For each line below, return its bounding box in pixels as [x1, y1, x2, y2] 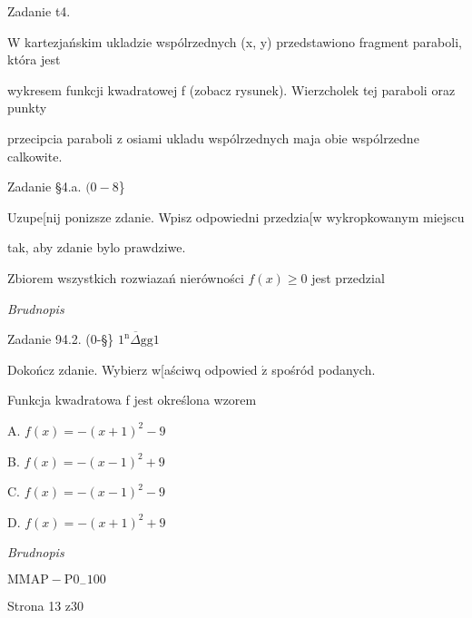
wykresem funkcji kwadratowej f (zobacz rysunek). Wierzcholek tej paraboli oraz [7, 80, 456, 99]
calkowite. [7, 146, 63, 165]
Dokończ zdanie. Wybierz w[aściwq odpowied [7, 359, 258, 378]
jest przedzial [311, 268, 385, 287]
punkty [7, 98, 47, 117]
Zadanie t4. [7, 2, 71, 20]
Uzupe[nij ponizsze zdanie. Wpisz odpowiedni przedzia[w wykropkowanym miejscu [7, 207, 465, 226]
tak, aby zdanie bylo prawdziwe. [7, 238, 186, 257]
